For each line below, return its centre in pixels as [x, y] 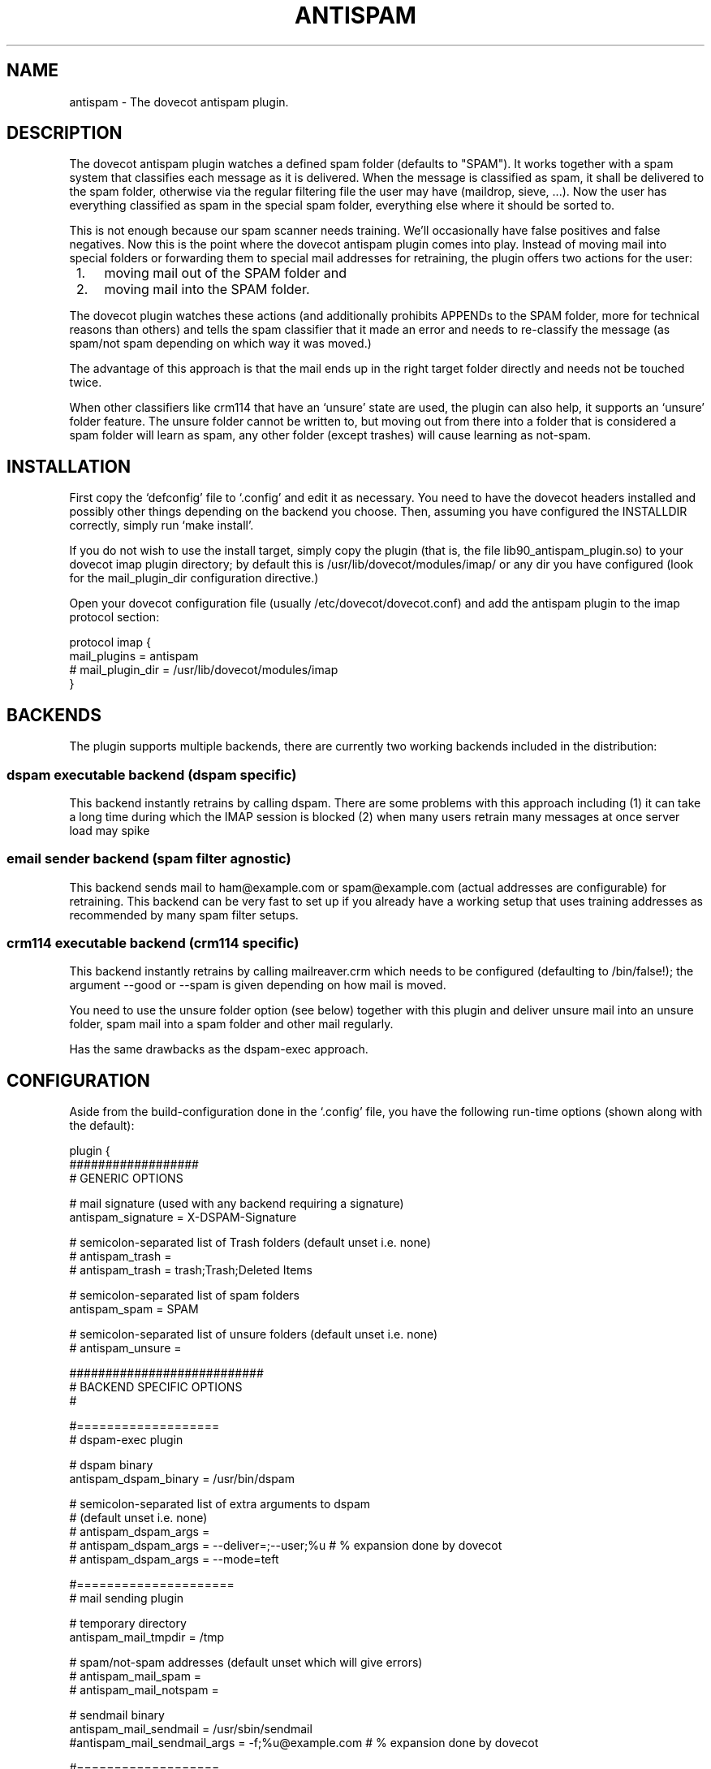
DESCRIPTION [65, 133]
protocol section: [114, 617]
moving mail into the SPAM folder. [207, 290]
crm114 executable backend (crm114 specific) [153, 943]
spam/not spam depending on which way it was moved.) [220, 344]
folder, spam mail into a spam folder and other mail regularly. [231, 1024]
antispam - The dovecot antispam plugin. [179, 102]
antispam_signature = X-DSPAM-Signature [183, 1218]
